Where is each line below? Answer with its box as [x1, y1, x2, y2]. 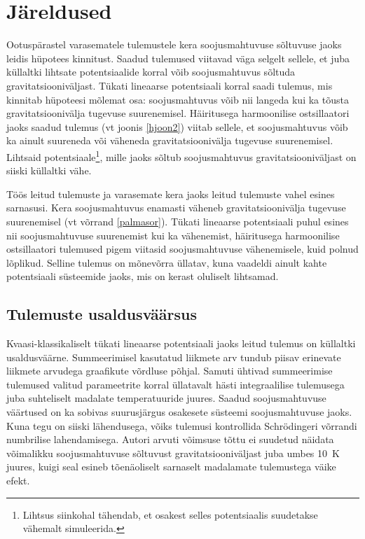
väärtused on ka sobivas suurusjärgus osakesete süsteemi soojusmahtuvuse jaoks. [6, 405, 352, 419]
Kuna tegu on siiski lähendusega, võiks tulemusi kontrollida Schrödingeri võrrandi [6, 418, 357, 433]
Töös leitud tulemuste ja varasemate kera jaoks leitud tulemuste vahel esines [6, 186, 335, 201]
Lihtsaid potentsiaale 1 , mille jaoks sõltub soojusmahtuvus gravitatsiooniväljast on [6, 147, 357, 164]
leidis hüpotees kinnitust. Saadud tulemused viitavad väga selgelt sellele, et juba [6, 50, 350, 65]
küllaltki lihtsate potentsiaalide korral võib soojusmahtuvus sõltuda [6, 64, 296, 79]
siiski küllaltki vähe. [6, 163, 92, 178]
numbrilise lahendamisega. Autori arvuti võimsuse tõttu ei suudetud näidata [6, 432, 334, 447]
